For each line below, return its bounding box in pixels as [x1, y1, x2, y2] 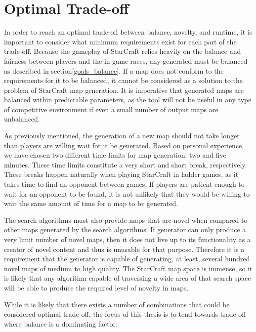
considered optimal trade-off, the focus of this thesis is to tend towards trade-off [4, 309, 246, 319]
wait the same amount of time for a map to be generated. [4, 198, 178, 208]
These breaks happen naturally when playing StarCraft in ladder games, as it [4, 169, 239, 179]
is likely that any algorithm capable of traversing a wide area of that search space [4, 273, 251, 283]
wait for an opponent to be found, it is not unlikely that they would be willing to [4, 188, 250, 199]
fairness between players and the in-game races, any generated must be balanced [4, 55, 248, 66]
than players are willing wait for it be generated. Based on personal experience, [4, 140, 244, 150]
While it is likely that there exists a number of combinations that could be [4, 299, 230, 309]
